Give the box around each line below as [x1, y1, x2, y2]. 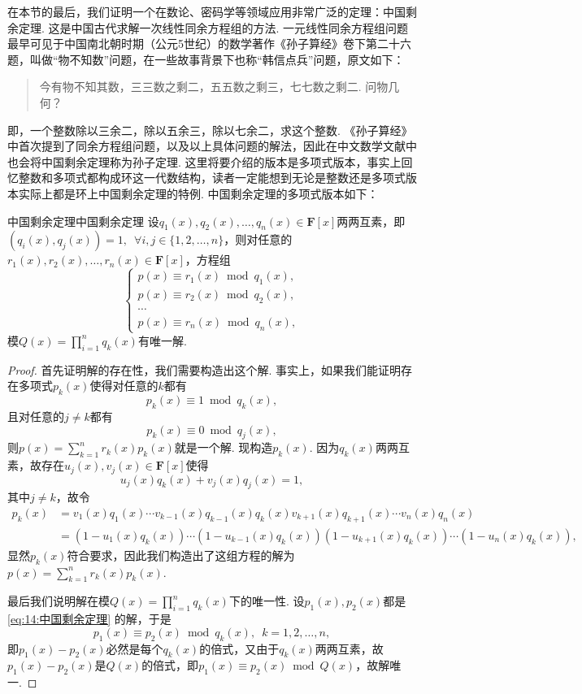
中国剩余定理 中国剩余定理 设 [7, 212, 159, 229]
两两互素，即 [337, 212, 406, 229]
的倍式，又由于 [199, 640, 280, 657]
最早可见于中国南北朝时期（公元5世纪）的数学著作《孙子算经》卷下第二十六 [7, 35, 411, 52]
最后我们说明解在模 [7, 592, 110, 609]
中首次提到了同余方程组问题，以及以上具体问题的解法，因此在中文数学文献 [7, 137, 406, 154]
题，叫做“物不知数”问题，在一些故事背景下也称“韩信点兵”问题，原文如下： [7, 50, 405, 67]
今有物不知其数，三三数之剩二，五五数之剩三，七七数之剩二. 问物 [39, 78, 389, 95]
